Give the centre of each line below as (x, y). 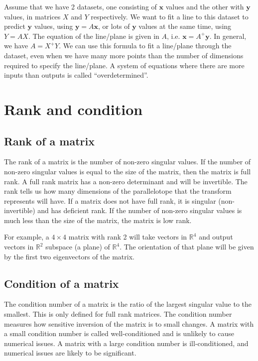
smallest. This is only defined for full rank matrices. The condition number (118, 314)
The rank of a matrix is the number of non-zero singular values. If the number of (128, 162)
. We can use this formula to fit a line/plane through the (145, 46)
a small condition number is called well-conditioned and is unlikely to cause (119, 333)
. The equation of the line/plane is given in (94, 36)
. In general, (228, 36)
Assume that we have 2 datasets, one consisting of (80, 6)
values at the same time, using (185, 26)
